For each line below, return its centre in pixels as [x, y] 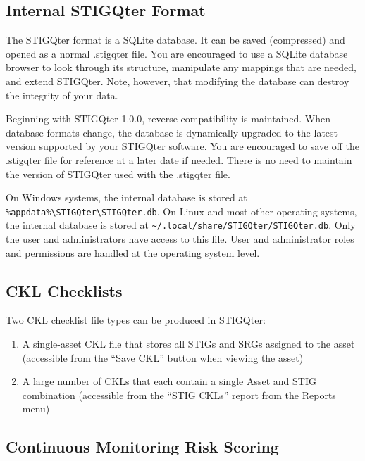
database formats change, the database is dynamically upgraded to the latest [172, 132]
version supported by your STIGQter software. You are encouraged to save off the [182, 146]
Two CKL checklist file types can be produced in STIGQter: [136, 320]
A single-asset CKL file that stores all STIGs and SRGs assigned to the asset [188, 344]
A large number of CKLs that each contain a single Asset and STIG [169, 381]
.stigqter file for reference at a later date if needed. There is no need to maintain [179, 159]
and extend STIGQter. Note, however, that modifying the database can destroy [178, 81]
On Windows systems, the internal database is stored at [126, 197]
